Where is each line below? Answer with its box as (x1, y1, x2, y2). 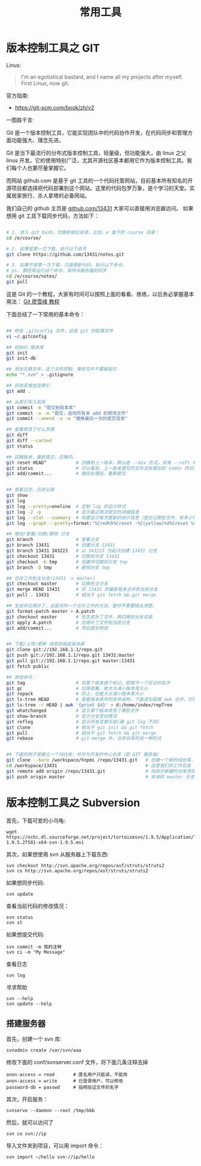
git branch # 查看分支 (6, 537, 100, 543)
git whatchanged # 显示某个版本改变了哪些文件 (6, 708, 139, 714)
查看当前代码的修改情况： (6, 902, 69, 910)
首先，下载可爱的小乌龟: (6, 817, 66, 824)
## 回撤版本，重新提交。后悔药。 (6, 454, 77, 460)
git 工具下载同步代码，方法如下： (17, 212, 100, 219)
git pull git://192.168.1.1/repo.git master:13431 (6, 658, 135, 664)
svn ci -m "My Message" (6, 949, 66, 955)
